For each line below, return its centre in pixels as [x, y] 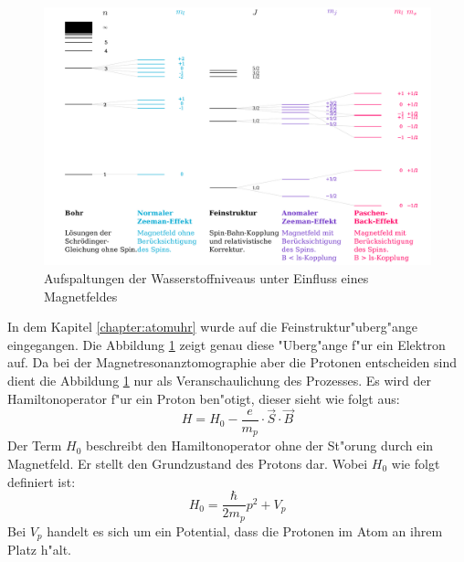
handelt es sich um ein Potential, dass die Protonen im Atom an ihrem [245, 530]
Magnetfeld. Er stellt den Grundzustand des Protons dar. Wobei [188, 463]
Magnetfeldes [81, 296]
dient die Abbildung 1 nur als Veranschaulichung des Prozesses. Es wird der [219, 380]
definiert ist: [42, 481]
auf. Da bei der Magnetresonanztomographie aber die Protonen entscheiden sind [232, 362]
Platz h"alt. [39, 550]
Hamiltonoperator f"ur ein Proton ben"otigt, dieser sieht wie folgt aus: [204, 398]
